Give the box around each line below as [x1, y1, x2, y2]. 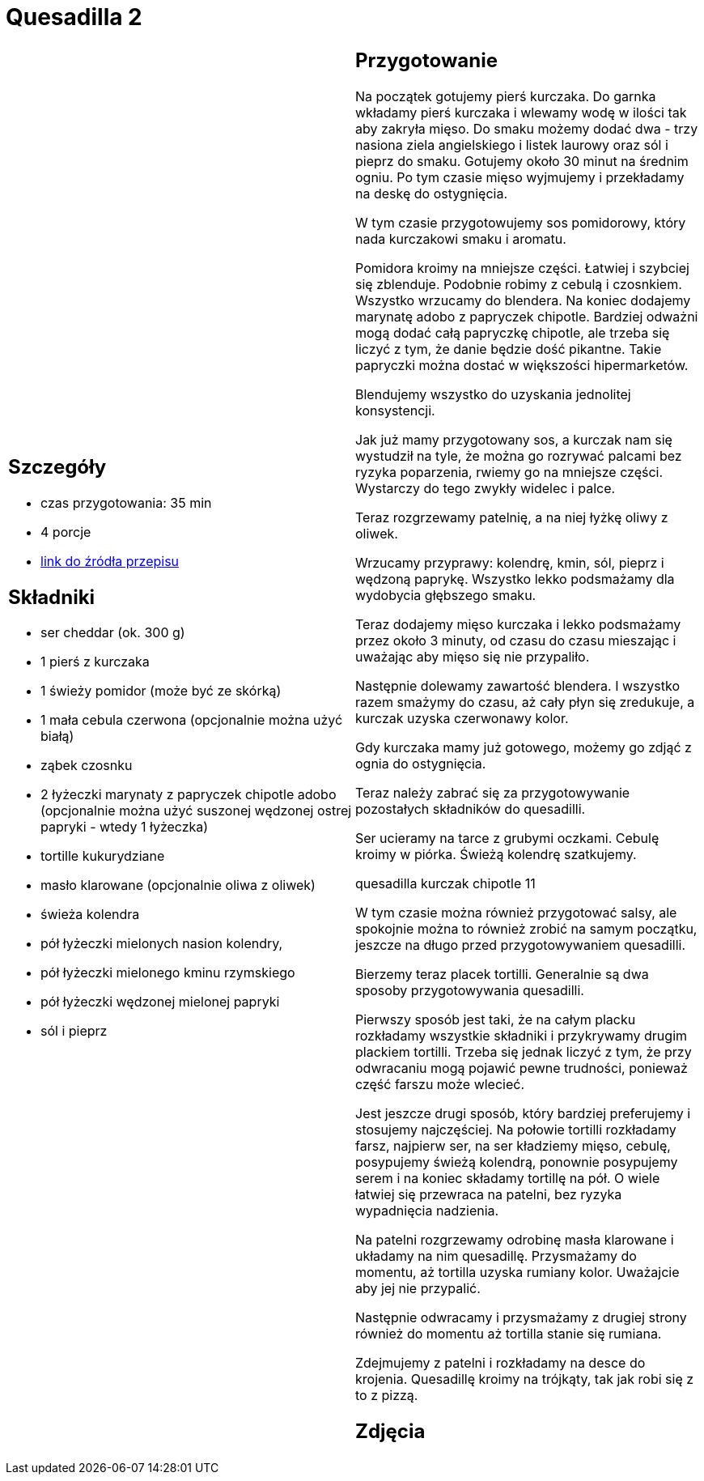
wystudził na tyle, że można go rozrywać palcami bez [355, 447, 682, 464]
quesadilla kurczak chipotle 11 [355, 875, 536, 892]
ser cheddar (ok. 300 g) [40, 624, 185, 641]
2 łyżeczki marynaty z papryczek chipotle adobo [40, 786, 337, 803]
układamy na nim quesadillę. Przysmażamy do [355, 1247, 637, 1264]
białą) [40, 728, 74, 745]
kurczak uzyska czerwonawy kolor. [355, 709, 569, 726]
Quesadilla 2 [6, 3, 142, 31]
